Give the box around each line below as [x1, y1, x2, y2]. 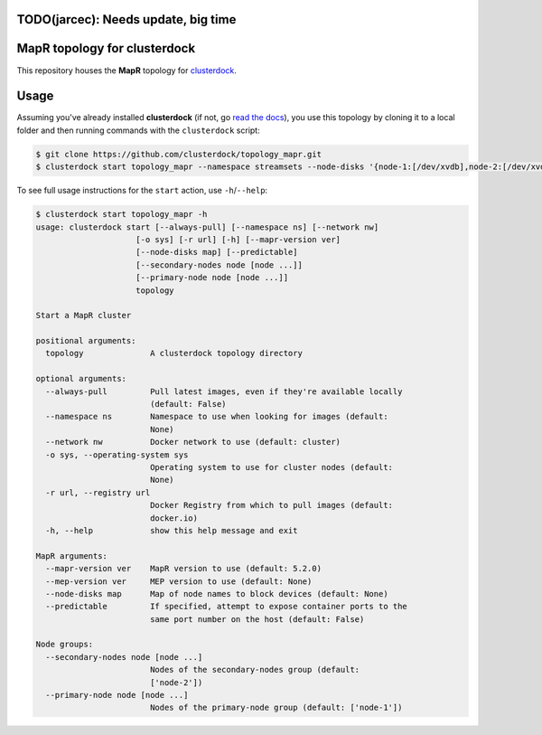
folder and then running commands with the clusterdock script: [16, 125, 261, 136]
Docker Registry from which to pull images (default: [149, 500, 393, 511]
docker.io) [149, 513, 199, 523]
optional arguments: [35, 373, 126, 384]
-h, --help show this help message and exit [45, 525, 298, 535]
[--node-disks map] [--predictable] [135, 247, 298, 258]
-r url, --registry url [45, 487, 151, 497]
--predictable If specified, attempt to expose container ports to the [45, 601, 408, 612]
